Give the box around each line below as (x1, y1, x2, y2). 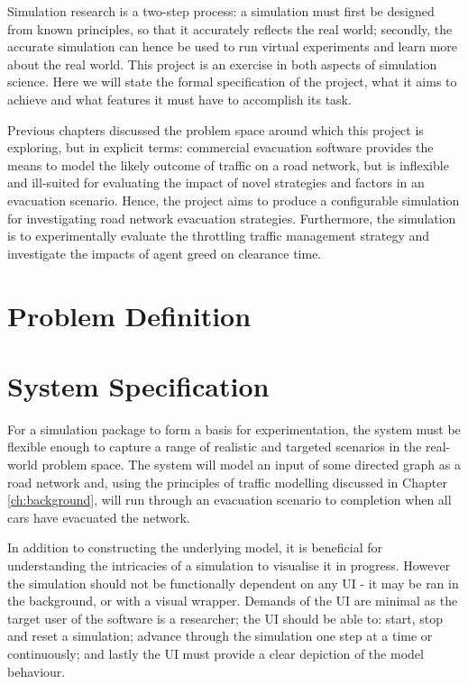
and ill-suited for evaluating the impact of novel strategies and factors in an (7, 173, 425, 192)
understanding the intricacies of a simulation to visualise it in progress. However (7, 555, 451, 574)
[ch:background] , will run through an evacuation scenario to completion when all (7, 490, 452, 509)
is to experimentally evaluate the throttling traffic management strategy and (7, 226, 430, 245)
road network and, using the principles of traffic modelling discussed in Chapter (7, 472, 447, 491)
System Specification (7, 367, 270, 404)
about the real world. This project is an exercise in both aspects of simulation (7, 54, 437, 73)
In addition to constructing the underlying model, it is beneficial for (7, 538, 383, 557)
